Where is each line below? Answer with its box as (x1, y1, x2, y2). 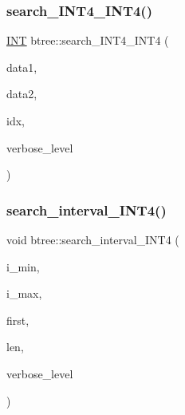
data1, (6, 58, 37, 75)
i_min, (6, 258, 40, 275)
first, (6, 311, 30, 328)
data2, (6, 85, 37, 102)
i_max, (6, 285, 42, 302)
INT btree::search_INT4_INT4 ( (6, 32, 169, 49)
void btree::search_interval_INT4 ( (6, 231, 179, 247)
